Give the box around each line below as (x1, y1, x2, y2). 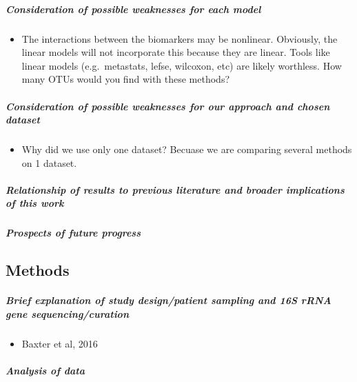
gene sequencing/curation (6, 307, 129, 321)
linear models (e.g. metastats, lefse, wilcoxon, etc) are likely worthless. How (21, 58, 342, 72)
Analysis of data (6, 363, 85, 378)
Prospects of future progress (6, 225, 141, 240)
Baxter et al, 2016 (21, 336, 98, 350)
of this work (6, 196, 64, 210)
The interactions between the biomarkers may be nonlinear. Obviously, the (21, 31, 338, 46)
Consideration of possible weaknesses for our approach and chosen (6, 99, 330, 113)
